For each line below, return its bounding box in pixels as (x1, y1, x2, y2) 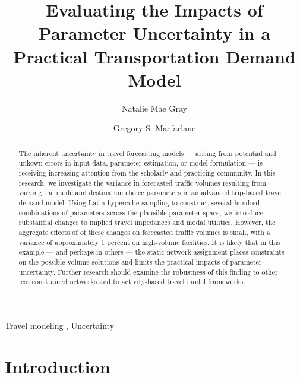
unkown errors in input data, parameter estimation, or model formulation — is (18, 158, 263, 168)
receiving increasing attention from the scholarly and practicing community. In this (18, 167, 276, 177)
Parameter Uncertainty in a (38, 21, 271, 45)
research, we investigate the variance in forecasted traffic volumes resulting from (18, 177, 266, 188)
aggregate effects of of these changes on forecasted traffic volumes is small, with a (18, 227, 270, 237)
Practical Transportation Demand (13, 44, 296, 68)
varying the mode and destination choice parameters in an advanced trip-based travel (18, 188, 283, 198)
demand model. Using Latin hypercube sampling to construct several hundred (18, 197, 260, 207)
